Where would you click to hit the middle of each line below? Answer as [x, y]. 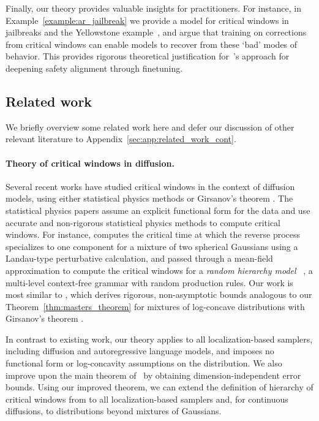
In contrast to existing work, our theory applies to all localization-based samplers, [159, 339]
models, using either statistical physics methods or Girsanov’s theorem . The [149, 198]
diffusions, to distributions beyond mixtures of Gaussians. [114, 411]
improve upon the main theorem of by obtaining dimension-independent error [153, 375]
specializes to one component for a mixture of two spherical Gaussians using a [152, 246]
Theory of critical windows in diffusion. [90, 163]
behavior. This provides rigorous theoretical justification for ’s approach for [148, 56]
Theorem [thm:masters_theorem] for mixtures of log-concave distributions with [155, 306]
